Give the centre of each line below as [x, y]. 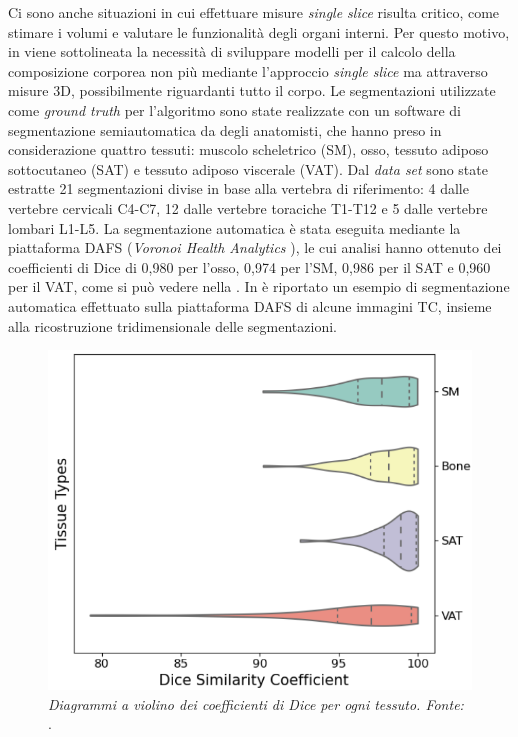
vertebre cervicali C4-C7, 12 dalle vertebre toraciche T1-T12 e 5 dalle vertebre [248, 207]
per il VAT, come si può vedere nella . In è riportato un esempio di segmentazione [259, 286]
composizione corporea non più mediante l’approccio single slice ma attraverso [248, 70]
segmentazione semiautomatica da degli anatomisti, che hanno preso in [225, 129]
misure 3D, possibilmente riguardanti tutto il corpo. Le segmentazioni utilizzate [252, 90]
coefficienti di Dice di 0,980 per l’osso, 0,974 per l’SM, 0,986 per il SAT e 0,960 [249, 266]
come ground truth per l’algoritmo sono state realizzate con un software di [235, 109]
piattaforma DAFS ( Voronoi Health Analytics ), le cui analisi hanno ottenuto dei [255, 247]
